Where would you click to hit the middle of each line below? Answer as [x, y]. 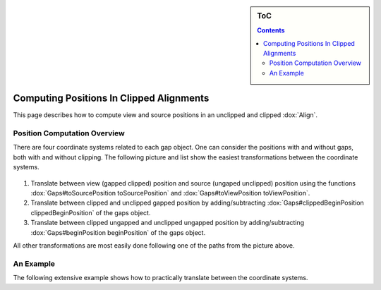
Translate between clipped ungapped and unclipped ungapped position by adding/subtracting [168, 223]
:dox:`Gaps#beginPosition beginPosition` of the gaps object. [118, 232]
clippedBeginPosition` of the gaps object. [91, 212]
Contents [271, 30]
